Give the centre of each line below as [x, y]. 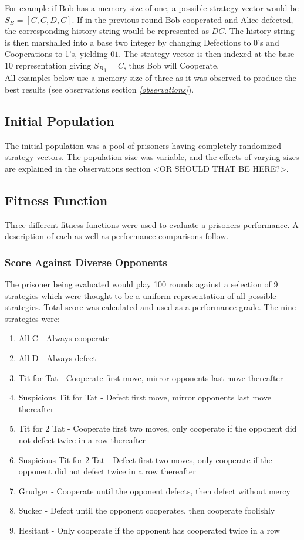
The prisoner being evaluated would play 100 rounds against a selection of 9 [141, 284]
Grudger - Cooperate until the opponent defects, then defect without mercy [154, 490]
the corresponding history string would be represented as [107, 31]
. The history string [259, 31]
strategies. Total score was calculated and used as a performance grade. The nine [151, 307]
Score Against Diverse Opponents [86, 262]
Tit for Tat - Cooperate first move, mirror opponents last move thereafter [151, 377]
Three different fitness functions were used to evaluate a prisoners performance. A [152, 224]
